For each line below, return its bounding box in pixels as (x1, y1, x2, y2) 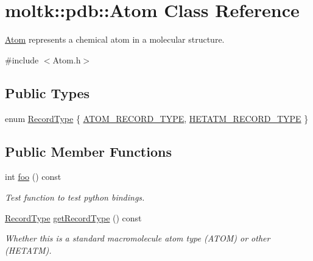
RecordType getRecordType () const (5, 211, 142, 224)
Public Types (5, 83, 90, 102)
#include (5, 53, 39, 66)
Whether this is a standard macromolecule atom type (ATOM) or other (5, 232, 270, 245)
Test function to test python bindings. (5, 190, 145, 203)
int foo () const (5, 170, 62, 183)
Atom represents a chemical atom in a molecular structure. (5, 33, 225, 46)
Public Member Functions (5, 141, 172, 160)
